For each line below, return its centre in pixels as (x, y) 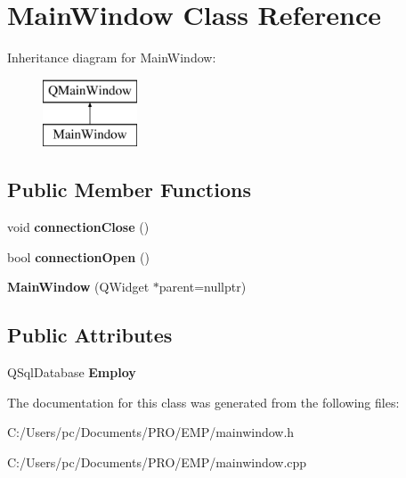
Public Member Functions (129, 190)
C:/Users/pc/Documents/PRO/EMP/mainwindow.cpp (157, 462)
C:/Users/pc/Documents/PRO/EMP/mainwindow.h (151, 432)
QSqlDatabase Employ (72, 372)
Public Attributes (90, 335)
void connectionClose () (78, 227)
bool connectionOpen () (78, 256)
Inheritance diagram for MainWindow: (112, 58)
